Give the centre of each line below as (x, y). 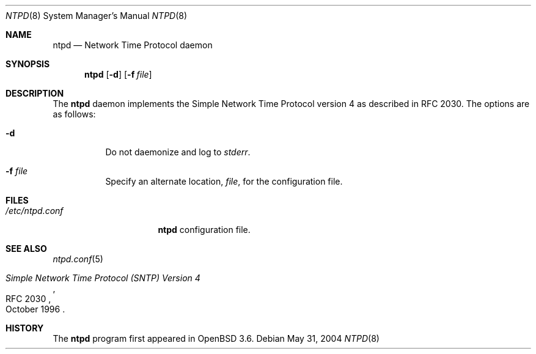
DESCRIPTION (35, 93)
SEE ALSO (26, 249)
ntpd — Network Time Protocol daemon (133, 45)
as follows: (74, 114)
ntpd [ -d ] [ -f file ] (118, 74)
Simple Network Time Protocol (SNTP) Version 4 (103, 278)
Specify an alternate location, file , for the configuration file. (224, 181)
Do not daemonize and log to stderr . (178, 152)
